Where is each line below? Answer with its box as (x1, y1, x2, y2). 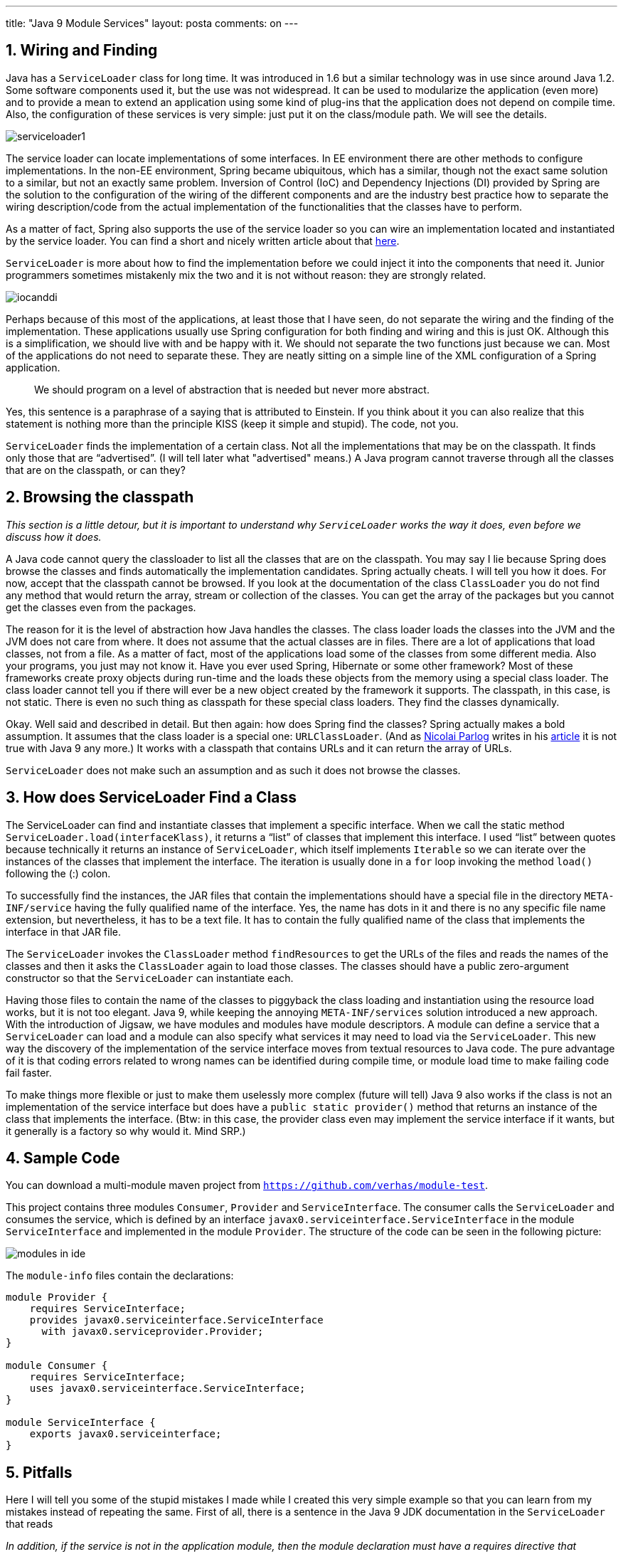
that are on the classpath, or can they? (6, 463, 186, 476)
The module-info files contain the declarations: (6, 1269, 234, 1282)
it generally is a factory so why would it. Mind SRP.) (6, 1124, 246, 1137)
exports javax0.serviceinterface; (29, 1428, 222, 1440)
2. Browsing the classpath (6, 488, 194, 507)
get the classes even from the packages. (6, 601, 196, 613)
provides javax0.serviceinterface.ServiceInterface (29, 1314, 324, 1326)
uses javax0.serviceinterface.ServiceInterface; (29, 1383, 306, 1395)
